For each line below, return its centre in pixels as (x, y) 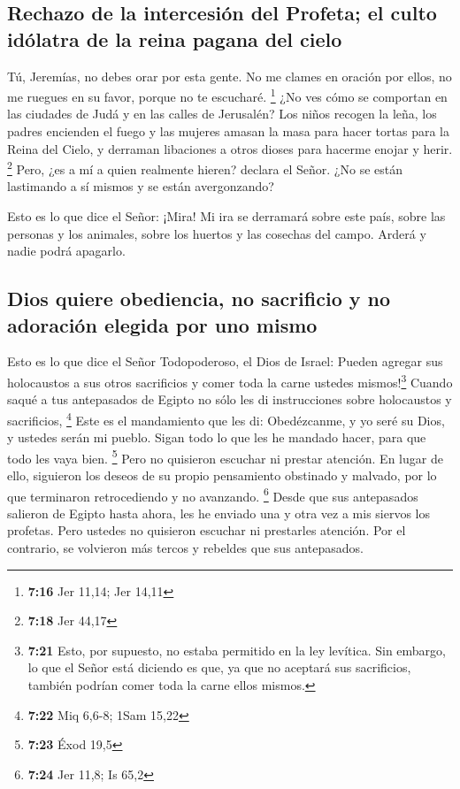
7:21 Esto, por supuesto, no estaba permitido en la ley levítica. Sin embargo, (237, 650)
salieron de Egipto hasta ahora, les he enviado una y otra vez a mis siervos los (219, 513)
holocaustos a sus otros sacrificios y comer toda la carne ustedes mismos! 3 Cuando (230, 381)
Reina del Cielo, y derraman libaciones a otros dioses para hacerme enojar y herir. (230, 148)
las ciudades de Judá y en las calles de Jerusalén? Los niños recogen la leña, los (222, 114)
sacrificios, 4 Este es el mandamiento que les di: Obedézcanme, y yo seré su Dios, (226, 418)
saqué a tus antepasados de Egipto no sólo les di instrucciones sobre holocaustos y (230, 399)
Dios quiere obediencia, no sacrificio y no (199, 299)
